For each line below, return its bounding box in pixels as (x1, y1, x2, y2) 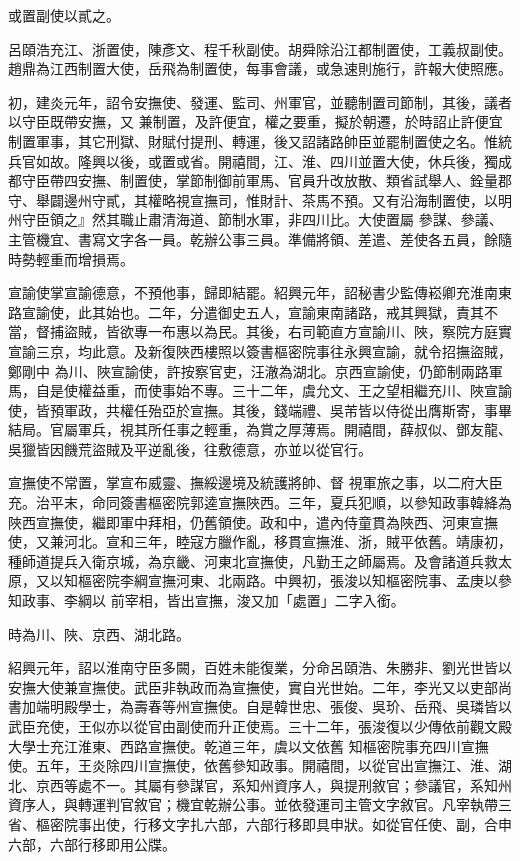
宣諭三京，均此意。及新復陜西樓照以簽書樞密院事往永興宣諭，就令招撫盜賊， (8, 340, 512, 361)
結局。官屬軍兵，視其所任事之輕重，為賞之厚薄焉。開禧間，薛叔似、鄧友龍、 (8, 419, 512, 440)
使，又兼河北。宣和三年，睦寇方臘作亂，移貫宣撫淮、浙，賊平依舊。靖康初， (8, 531, 512, 552)
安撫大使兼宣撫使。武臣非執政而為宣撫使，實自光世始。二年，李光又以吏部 (8, 676, 498, 697)
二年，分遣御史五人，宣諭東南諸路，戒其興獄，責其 (147, 301, 484, 322)
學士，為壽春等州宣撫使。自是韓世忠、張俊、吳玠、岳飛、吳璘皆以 (77, 696, 512, 717)
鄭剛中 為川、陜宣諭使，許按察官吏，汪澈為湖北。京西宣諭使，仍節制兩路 (8, 360, 489, 381)
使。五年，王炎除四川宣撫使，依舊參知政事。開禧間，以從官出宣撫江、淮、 (8, 755, 498, 776)
